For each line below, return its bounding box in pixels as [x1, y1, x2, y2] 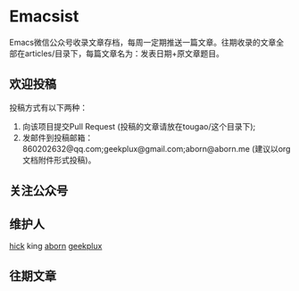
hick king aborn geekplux [9, 240, 103, 251]
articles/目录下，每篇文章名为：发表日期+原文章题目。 [24, 47, 225, 59]
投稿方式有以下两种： [9, 102, 87, 112]
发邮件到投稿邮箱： [21, 132, 94, 143]
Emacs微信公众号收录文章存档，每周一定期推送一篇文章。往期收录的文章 [9, 37, 277, 47]
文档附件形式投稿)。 [21, 154, 96, 165]
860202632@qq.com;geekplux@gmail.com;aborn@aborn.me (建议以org [21, 143, 291, 154]
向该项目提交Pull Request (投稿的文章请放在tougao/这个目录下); [21, 121, 256, 131]
